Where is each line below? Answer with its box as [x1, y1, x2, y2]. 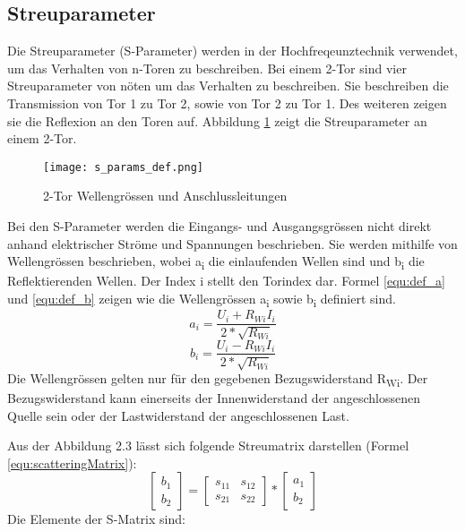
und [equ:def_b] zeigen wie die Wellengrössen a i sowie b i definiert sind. [7, 288, 396, 310]
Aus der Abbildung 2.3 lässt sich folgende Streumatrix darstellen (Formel [7, 436, 409, 455]
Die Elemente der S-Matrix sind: [7, 510, 185, 528]
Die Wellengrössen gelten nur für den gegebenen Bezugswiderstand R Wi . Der [7, 368, 428, 390]
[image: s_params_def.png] [43, 160, 203, 174]
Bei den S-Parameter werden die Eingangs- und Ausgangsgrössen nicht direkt [7, 217, 432, 236]
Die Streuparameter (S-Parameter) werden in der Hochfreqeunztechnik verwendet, [7, 41, 458, 60]
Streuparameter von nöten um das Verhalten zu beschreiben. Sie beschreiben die [7, 76, 449, 95]
